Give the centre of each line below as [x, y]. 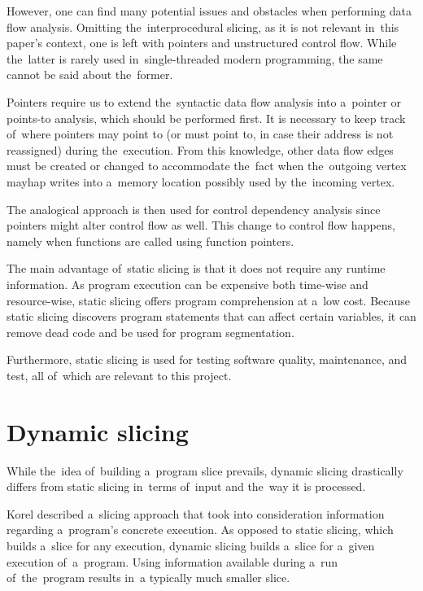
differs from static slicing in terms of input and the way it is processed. [186, 486]
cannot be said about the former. [90, 74]
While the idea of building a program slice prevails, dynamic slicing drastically [205, 470]
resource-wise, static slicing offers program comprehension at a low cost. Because [209, 300]
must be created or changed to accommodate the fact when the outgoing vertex [207, 166]
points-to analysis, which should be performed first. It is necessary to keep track [206, 118]
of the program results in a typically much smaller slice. [148, 578]
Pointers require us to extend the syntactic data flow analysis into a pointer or [204, 101]
